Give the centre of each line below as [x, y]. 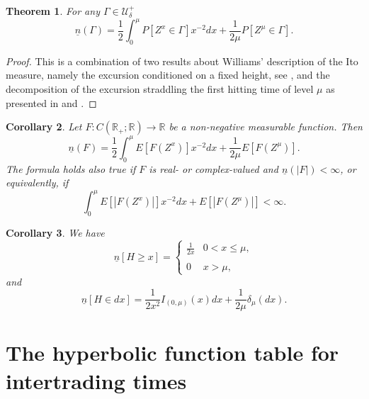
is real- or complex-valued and [214, 168]
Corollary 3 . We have [55, 233]
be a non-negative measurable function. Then [266, 127]
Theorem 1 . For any [53, 11]
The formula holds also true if [71, 168]
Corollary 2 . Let [44, 127]
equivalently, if [37, 182]
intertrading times [96, 380]
